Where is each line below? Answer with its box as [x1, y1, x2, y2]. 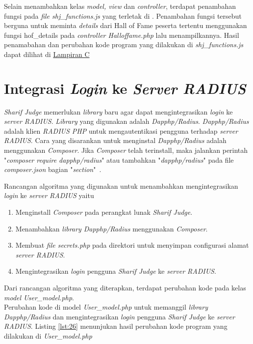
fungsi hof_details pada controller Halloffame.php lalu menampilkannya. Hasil [4, 29, 239, 40]
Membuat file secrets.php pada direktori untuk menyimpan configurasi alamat [15, 240, 249, 250]
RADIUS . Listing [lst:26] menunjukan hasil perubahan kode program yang [4, 321, 228, 331]
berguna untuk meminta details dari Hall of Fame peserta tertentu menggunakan [4, 20, 247, 30]
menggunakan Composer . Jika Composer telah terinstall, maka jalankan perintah [4, 145, 248, 155]
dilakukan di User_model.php [4, 330, 92, 341]
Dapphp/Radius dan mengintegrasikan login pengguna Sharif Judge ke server [4, 311, 235, 321]
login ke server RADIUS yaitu [4, 190, 94, 201]
